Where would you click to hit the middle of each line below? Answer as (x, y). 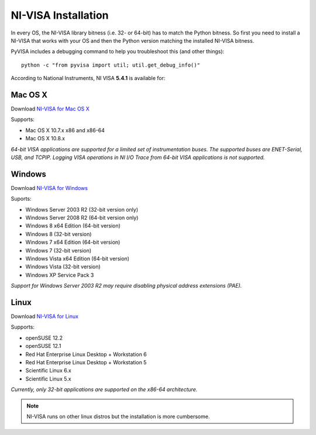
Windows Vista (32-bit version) (63, 267)
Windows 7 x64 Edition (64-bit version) (73, 242)
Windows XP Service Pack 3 (60, 275)
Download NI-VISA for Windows (49, 188)
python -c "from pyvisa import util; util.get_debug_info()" (111, 65)
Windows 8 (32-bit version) (59, 234)
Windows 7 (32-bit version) (59, 250)
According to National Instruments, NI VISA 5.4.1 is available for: (88, 78)
